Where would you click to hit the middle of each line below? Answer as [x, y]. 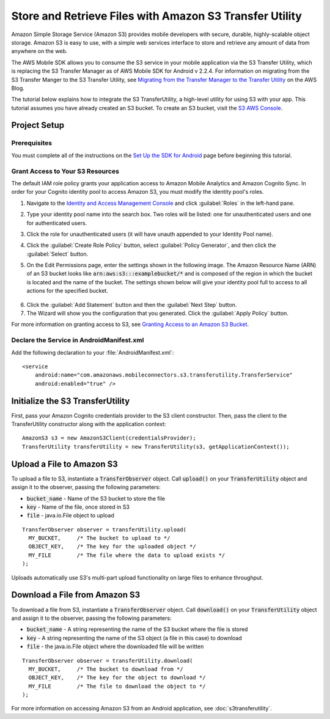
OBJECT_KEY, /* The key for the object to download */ [117, 678]
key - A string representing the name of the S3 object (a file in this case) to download [134, 638]
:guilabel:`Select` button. [57, 254]
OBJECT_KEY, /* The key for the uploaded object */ [112, 547]
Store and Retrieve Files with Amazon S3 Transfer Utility [157, 16]
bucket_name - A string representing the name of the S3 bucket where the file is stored [137, 629]
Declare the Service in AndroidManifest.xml [78, 341]
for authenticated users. [57, 223]
